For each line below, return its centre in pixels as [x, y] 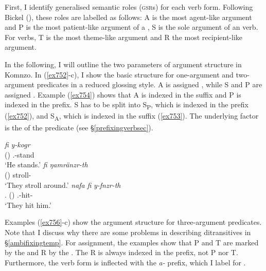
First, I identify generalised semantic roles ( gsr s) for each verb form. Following [129, 7]
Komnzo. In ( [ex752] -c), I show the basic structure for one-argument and [119, 74]
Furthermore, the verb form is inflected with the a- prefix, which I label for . [125, 262]
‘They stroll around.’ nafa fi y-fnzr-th [63, 185]
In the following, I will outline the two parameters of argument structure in [123, 64]
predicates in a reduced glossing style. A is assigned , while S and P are [149, 84]
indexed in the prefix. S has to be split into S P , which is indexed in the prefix [127, 105]
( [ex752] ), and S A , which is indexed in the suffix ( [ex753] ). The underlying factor [132, 117]
